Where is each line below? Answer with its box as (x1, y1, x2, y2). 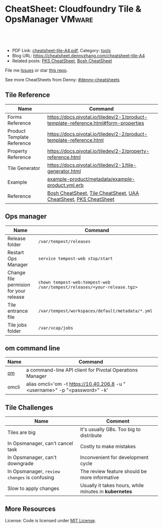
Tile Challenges (5, 403, 53, 412)
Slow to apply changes (7, 485, 60, 492)
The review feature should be (80, 468, 147, 475)
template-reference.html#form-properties (47, 119, 145, 126)
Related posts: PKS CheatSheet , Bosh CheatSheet (12, 57, 113, 64)
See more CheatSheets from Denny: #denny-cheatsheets (5, 76, 120, 82)
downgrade (7, 460, 34, 467)
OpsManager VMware (5, 14, 93, 25)
